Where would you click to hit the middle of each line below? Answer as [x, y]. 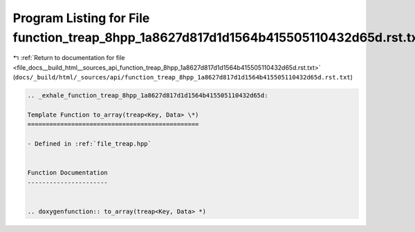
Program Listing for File [81, 18]
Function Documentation [68, 173]
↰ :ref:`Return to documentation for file [69, 58]
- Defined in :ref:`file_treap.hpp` [90, 144]
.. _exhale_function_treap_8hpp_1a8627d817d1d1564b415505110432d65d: [148, 96]
